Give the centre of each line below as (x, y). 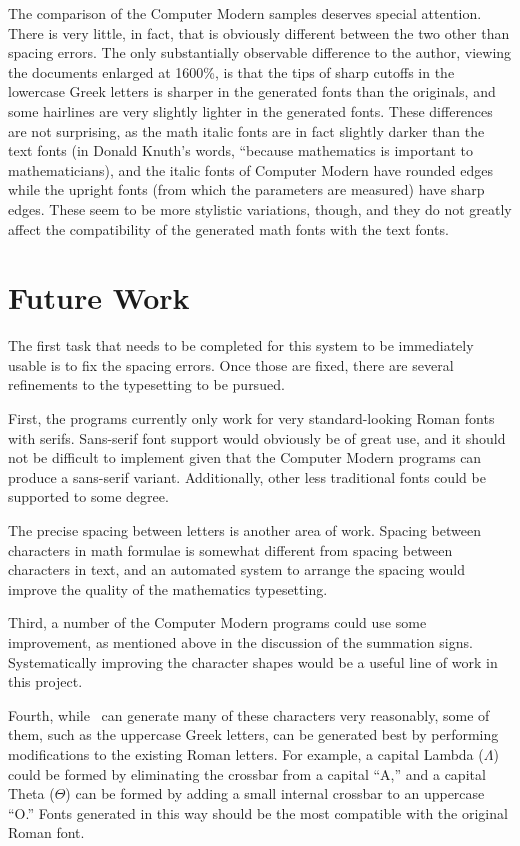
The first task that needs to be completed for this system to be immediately (241, 345)
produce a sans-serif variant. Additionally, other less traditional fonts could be (247, 476)
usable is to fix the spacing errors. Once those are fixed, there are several (231, 364)
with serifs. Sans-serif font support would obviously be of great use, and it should (257, 437)
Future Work (99, 297)
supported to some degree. (88, 496)
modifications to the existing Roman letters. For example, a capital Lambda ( (246, 753)
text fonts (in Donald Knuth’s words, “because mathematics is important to (241, 150)
